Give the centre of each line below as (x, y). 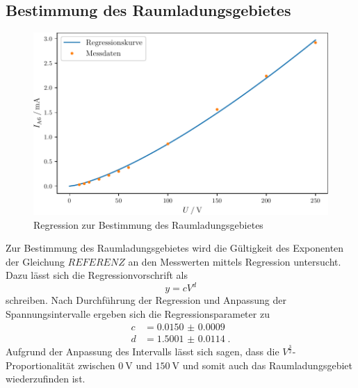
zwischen (97, 365)
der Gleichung (35, 261)
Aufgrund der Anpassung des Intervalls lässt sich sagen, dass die (143, 351)
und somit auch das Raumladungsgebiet (267, 365)
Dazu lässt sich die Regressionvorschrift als (97, 275)
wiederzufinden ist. (46, 379)
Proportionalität (40, 365)
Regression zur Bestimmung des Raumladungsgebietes (148, 224)
